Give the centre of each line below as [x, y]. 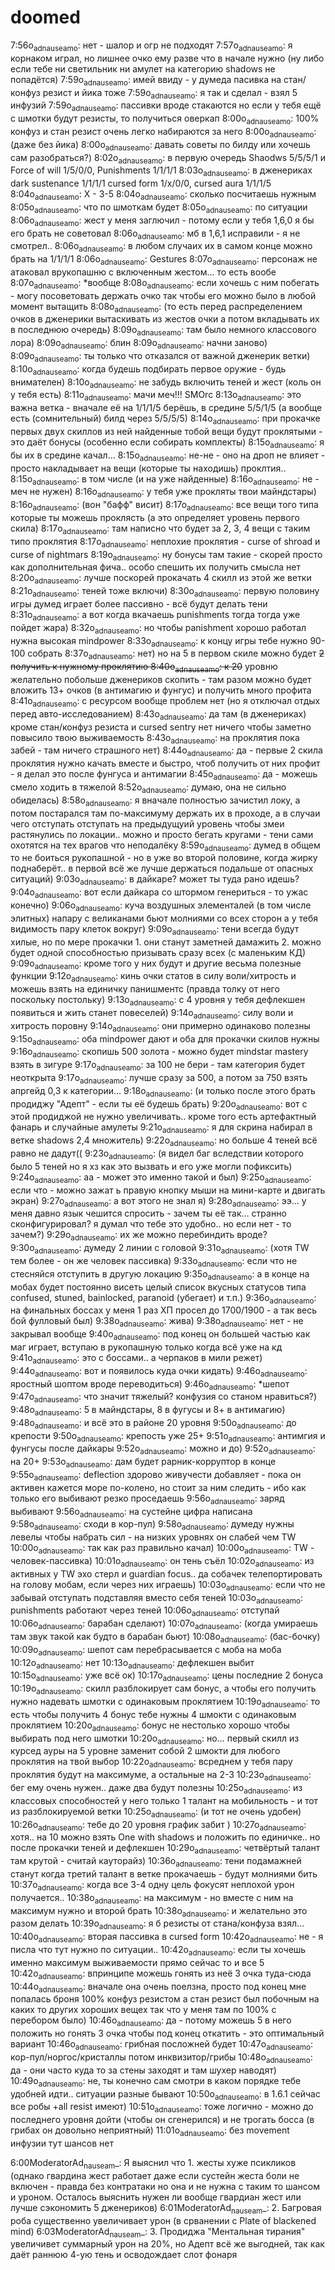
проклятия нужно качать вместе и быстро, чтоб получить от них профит [165, 763]
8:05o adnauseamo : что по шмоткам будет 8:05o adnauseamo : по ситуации [159, 208]
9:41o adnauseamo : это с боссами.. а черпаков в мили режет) [136, 1358]
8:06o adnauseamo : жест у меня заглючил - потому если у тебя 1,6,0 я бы [162, 221]
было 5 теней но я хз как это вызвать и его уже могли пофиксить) [151, 1166]
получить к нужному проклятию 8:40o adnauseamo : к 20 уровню [144, 668]
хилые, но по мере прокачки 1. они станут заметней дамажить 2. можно [166, 942]
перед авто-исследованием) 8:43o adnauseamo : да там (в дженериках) [158, 714]
